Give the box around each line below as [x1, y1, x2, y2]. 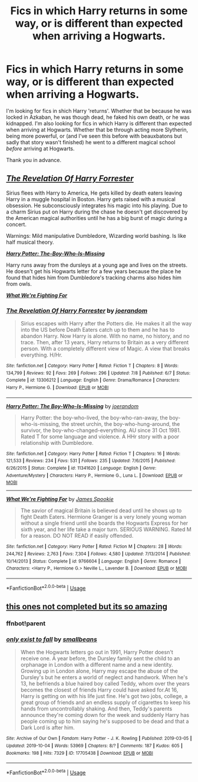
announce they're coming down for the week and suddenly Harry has [20, 712, 190, 719]
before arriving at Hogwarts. [6, 145, 75, 152]
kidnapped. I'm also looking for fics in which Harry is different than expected [6, 119, 192, 127]
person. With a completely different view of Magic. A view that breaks [20, 345, 190, 353]
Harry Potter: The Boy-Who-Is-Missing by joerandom [6, 402, 139, 409]
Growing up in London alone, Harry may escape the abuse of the [20, 667, 178, 675]
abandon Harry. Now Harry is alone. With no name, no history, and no [20, 332, 190, 340]
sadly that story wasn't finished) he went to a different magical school [6, 138, 176, 146]
